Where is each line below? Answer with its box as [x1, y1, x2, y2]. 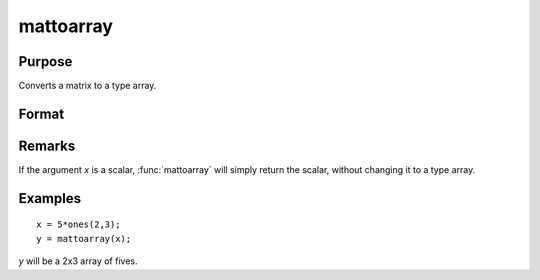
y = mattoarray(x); [36, 233, 132, 244]
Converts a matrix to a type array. [18, 80, 157, 92]
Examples [18, 190, 82, 207]
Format [18, 105, 65, 122]
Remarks [18, 137, 76, 154]
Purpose [18, 53, 73, 70]
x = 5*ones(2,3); [36, 219, 121, 230]
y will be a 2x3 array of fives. [18, 255, 138, 267]
